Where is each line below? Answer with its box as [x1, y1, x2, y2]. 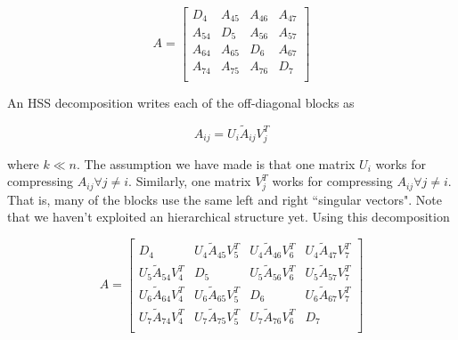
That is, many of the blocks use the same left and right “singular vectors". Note [7, 190, 442, 208]
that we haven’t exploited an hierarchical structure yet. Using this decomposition [7, 207, 450, 226]
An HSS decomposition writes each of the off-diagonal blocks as [7, 93, 355, 111]
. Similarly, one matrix [128, 172, 251, 190]
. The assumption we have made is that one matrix [76, 154, 356, 173]
